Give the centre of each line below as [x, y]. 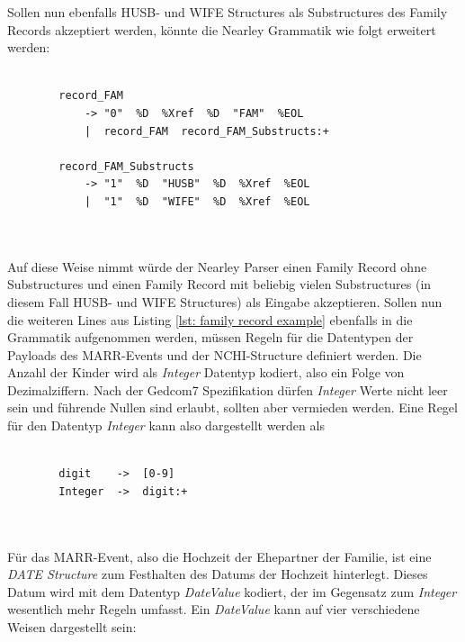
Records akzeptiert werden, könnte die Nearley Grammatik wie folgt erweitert [222, 29]
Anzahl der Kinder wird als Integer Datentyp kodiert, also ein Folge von [206, 372]
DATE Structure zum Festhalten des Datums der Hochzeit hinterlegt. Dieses [218, 574]
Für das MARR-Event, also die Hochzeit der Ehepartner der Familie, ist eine [219, 556]
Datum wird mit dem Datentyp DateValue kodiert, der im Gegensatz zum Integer [232, 591]
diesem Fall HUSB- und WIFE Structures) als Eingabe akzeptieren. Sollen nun [225, 301]
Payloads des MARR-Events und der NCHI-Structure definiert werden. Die [215, 354]
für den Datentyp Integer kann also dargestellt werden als [166, 425]
